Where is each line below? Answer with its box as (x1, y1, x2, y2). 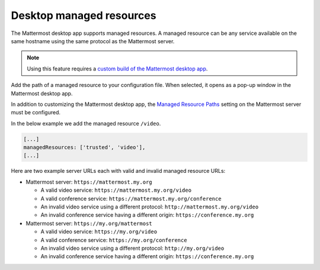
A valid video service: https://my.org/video (40, 228, 157, 235)
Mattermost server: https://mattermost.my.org (25, 178, 152, 185)
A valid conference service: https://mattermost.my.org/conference (40, 195, 222, 202)
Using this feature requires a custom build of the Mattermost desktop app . (27, 65, 208, 72)
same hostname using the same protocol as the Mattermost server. (11, 37, 175, 44)
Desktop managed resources (11, 9, 156, 22)
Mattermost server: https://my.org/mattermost (25, 220, 152, 227)
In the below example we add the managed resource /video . (11, 120, 161, 127)
